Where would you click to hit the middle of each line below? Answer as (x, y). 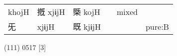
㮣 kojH (87, 12)
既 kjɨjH (87, 27)
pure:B (157, 26)
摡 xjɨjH (51, 12)
